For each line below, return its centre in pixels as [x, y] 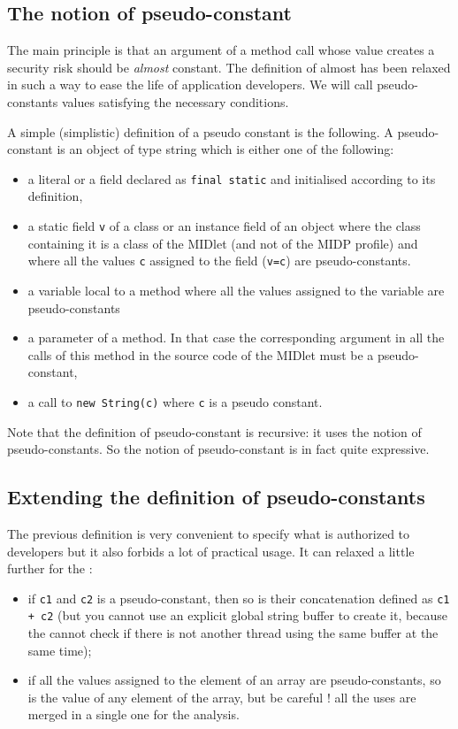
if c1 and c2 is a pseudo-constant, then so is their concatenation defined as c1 [239, 598]
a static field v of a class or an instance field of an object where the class [224, 226]
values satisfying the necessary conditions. [175, 101]
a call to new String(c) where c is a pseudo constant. [175, 401]
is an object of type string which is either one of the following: [225, 149]
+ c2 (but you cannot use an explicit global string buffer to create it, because [238, 615]
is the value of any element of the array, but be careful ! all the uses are [222, 697]
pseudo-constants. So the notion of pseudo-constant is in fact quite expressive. [218, 449]
